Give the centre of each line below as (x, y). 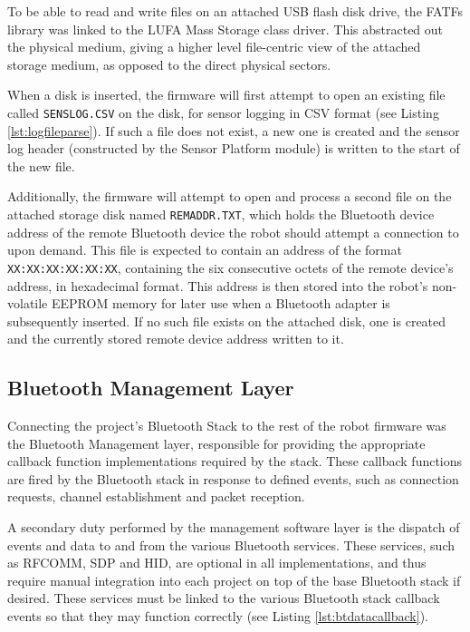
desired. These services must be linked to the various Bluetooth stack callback (224, 598)
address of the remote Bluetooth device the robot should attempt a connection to (233, 232)
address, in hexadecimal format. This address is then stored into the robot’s (218, 285)
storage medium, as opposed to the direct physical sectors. (169, 64)
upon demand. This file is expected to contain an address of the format (205, 250)
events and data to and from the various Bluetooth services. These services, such (231, 544)
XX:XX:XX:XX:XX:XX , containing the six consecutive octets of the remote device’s (230, 267)
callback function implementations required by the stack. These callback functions (235, 461)
